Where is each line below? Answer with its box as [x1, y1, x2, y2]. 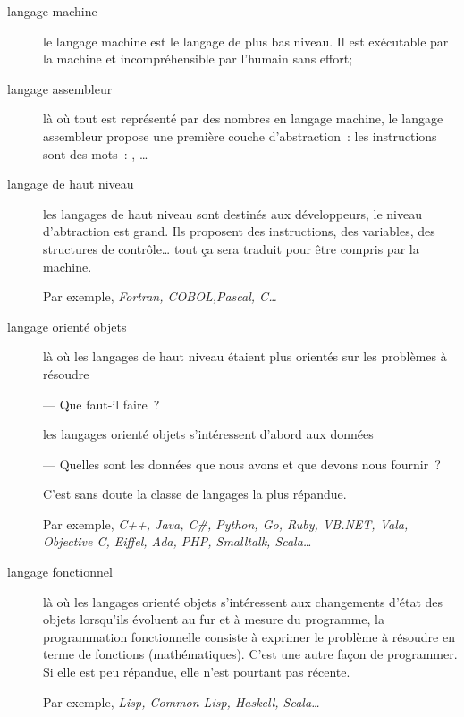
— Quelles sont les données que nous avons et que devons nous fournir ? [43, 454, 441, 473]
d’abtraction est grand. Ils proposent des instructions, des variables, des [43, 222, 435, 240]
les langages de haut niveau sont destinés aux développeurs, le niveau [43, 204, 422, 223]
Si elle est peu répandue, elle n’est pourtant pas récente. [43, 662, 350, 681]
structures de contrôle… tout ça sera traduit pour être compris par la [43, 239, 419, 257]
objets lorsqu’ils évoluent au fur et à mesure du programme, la [43, 610, 385, 628]
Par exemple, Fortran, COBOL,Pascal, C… [43, 287, 277, 306]
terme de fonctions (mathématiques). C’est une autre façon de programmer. [43, 645, 458, 663]
